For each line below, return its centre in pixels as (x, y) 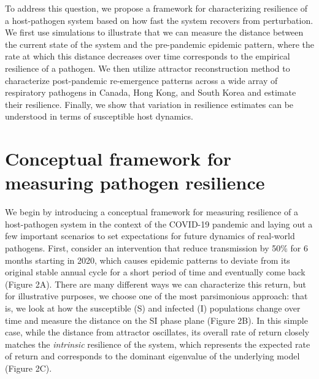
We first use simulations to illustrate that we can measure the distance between (154, 32)
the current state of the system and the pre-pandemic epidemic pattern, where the (159, 44)
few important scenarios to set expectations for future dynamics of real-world (150, 236)
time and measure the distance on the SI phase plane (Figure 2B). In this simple (156, 320)
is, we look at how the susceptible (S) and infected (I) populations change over (153, 308)
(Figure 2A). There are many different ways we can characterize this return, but (156, 284)
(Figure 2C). (29, 368)
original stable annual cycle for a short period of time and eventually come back (155, 272)
